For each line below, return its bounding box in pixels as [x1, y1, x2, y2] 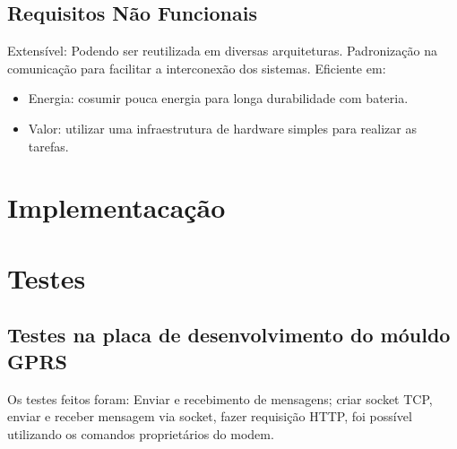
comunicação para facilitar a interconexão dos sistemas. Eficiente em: [7, 58, 386, 77]
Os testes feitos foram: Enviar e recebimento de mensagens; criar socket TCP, [7, 389, 433, 408]
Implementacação [7, 189, 226, 226]
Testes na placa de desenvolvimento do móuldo [7, 321, 451, 349]
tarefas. [28, 136, 69, 155]
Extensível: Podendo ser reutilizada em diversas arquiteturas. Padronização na [7, 41, 437, 60]
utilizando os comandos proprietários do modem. [7, 424, 274, 443]
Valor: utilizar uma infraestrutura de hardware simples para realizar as [28, 118, 417, 137]
